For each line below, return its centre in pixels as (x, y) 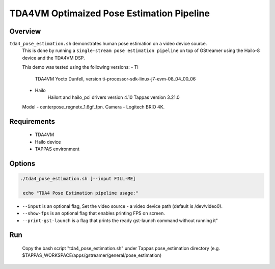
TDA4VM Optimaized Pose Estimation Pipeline (109, 13)
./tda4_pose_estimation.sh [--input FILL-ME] (78, 179)
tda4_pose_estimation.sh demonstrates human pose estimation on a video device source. (108, 44)
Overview (25, 31)
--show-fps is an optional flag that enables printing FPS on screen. (93, 213)
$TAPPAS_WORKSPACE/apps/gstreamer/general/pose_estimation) (92, 255)
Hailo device (48, 142)
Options (22, 163)
